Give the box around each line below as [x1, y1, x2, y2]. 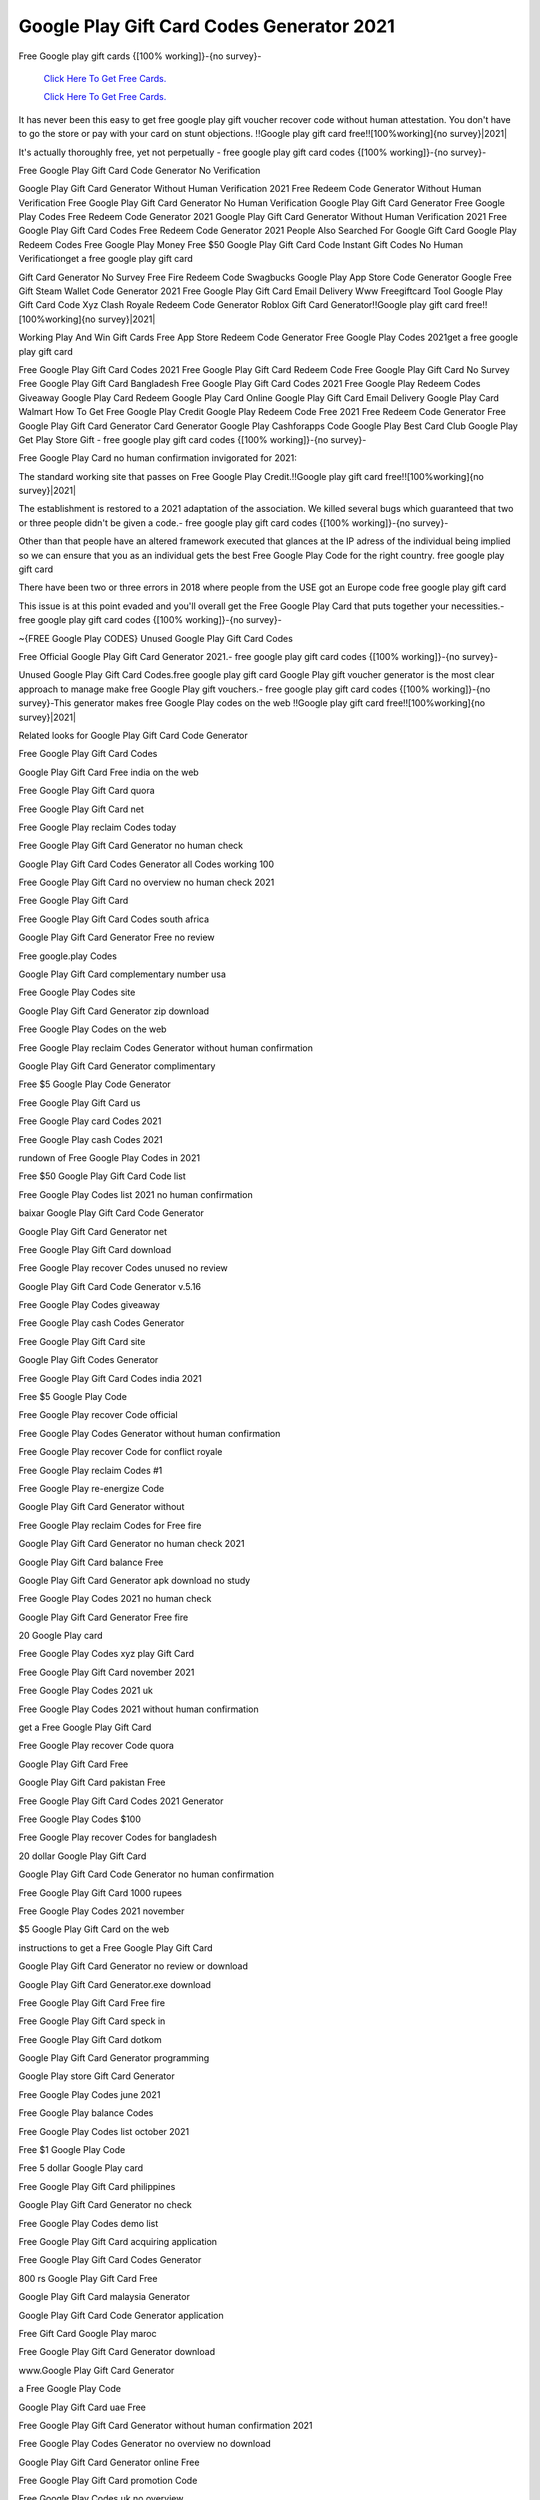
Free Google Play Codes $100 [18, 1813, 142, 1825]
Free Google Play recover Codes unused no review [18, 1262, 229, 1274]
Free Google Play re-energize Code [18, 1482, 165, 1494]
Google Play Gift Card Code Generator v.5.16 [18, 1280, 202, 1292]
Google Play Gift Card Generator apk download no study [18, 1574, 251, 1586]
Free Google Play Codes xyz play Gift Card [18, 1648, 195, 1660]
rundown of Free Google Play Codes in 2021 [18, 1151, 200, 1164]
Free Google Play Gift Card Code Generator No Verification [18, 164, 261, 176]
